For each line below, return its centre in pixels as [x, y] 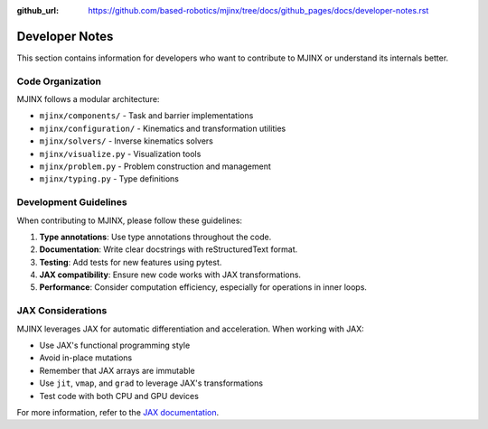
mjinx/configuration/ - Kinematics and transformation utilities [163, 128]
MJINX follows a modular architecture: [88, 99]
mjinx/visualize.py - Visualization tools [120, 154]
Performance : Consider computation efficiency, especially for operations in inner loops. [203, 287]
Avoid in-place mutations [86, 358]
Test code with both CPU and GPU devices [119, 396]
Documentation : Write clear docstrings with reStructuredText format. [169, 249]
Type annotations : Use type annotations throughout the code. [155, 237]
